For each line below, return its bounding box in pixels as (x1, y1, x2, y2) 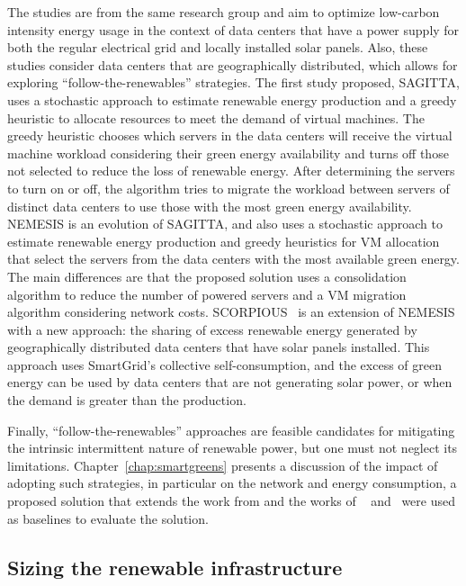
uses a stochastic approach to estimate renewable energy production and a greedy (7, 90, 457, 109)
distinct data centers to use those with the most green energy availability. (7, 196, 412, 215)
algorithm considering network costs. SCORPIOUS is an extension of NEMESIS (7, 302, 455, 321)
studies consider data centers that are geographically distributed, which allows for (7, 55, 458, 74)
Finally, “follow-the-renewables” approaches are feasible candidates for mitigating (7, 420, 455, 439)
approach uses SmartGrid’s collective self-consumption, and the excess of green (7, 355, 442, 374)
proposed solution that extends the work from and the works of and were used (7, 491, 455, 510)
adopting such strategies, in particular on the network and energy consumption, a (7, 473, 457, 492)
